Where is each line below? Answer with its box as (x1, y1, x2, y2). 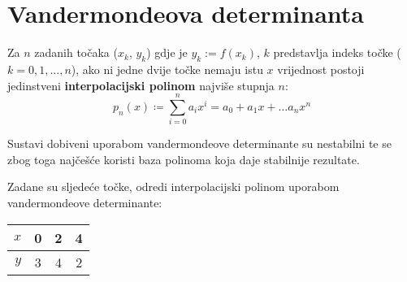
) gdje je (146, 44, 188, 61)
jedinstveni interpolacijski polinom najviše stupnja (7, 76, 275, 93)
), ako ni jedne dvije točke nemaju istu (71, 60, 263, 77)
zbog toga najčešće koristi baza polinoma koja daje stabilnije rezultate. (7, 150, 360, 167)
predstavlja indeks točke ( (273, 44, 401, 61)
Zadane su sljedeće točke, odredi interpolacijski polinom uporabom (7, 178, 340, 195)
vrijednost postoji (277, 60, 365, 77)
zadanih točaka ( (34, 44, 118, 61)
